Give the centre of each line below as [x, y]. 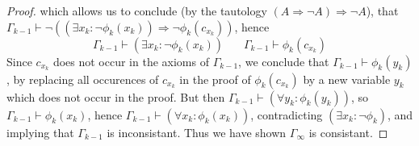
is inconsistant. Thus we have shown [197, 132]
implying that [40, 132]
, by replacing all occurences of [83, 79]
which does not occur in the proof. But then [116, 96]
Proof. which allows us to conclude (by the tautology [137, 10]
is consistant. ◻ [348, 132]
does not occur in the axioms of [131, 61]
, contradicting [287, 114]
